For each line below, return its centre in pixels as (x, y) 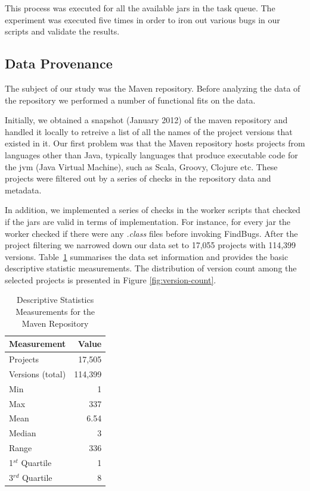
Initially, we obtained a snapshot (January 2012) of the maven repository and (146, 120)
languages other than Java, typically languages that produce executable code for (151, 154)
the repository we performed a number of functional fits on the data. (130, 100)
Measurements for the (55, 312)
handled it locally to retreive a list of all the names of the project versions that (149, 131)
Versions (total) (38, 373)
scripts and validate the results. (62, 31)
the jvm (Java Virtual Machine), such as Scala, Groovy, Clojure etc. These (141, 166)
